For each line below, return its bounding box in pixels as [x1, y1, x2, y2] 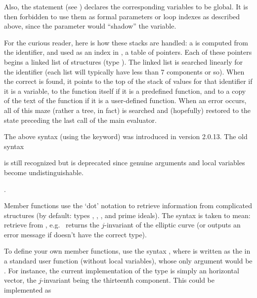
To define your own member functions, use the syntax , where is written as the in [4, 246, 251, 256]
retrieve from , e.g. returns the [4, 220, 99, 230]
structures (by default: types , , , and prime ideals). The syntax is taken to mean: [4, 210, 251, 220]
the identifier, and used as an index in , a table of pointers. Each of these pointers [4, 47, 252, 57]
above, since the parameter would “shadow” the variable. [4, 21, 176, 31]
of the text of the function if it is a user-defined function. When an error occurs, [4, 95, 247, 106]
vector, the [4, 275, 37, 285]
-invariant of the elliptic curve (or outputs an [104, 220, 241, 230]
